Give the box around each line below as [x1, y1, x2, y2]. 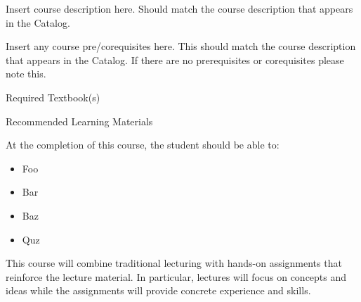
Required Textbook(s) [6, 89, 100, 104]
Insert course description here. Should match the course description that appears [6, 1, 353, 15]
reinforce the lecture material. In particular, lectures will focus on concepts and [6, 269, 347, 284]
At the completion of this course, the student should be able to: [6, 137, 280, 152]
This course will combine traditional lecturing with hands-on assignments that [6, 256, 342, 270]
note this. [6, 66, 46, 81]
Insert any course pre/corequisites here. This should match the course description [6, 39, 356, 54]
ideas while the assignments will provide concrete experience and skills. [6, 283, 311, 298]
